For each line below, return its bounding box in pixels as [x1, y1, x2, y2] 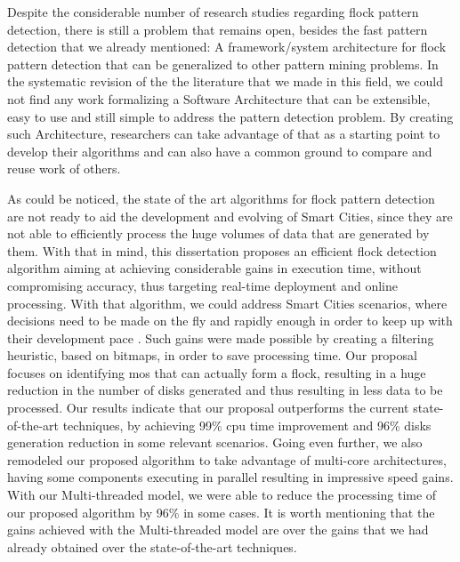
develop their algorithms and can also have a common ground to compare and [7, 141, 432, 160]
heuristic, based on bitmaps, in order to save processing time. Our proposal [7, 346, 417, 365]
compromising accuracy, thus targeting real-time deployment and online [7, 276, 398, 294]
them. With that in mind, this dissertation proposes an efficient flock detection [7, 241, 437, 260]
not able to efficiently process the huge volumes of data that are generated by [7, 224, 430, 243]
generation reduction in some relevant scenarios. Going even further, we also [7, 433, 423, 452]
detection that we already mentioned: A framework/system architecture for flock [7, 37, 447, 56]
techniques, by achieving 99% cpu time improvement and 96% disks [62, 415, 432, 434]
